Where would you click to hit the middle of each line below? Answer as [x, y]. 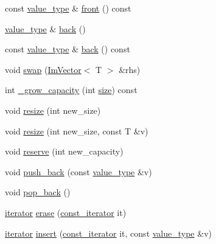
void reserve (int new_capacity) [64, 151]
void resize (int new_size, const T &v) [77, 131]
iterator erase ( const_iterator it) [66, 212]
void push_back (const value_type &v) [78, 171]
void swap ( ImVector [43, 69]
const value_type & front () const [68, 8]
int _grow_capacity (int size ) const [71, 90]
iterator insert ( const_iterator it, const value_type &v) [108, 233]
